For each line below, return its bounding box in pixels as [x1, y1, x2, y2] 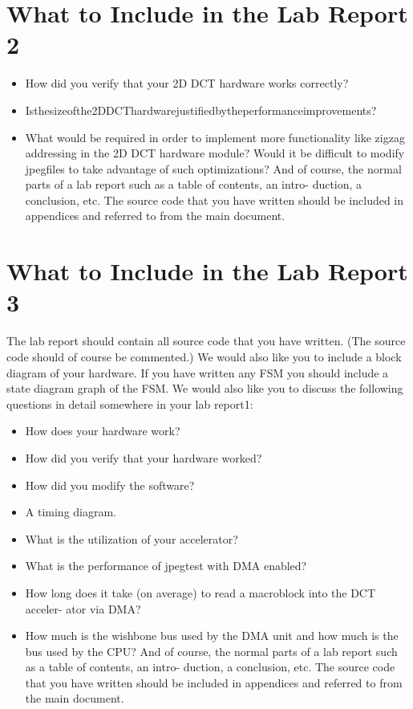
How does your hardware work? [25, 422, 180, 439]
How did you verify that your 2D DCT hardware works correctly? [25, 75, 349, 92]
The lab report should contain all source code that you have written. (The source [6, 332, 406, 349]
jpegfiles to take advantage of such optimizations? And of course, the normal [25, 160, 402, 177]
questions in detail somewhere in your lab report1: [6, 395, 253, 412]
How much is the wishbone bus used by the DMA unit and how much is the [25, 627, 399, 644]
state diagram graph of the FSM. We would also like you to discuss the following [6, 380, 403, 397]
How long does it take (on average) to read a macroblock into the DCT [25, 584, 376, 601]
